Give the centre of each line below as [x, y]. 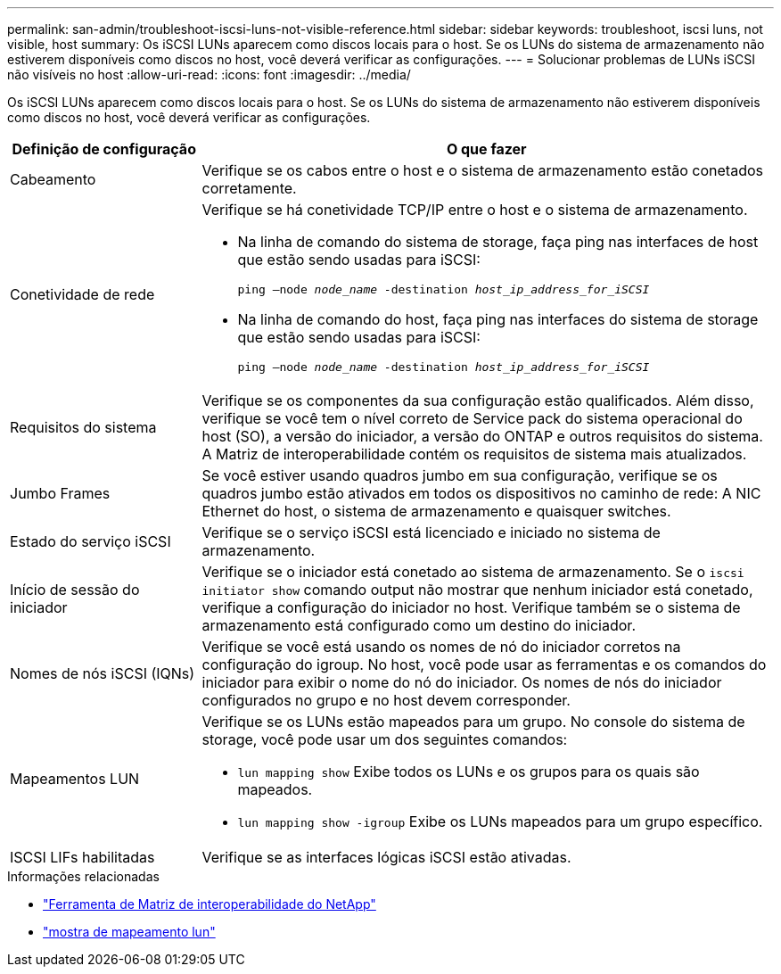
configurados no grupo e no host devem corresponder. [386, 700]
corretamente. [249, 188]
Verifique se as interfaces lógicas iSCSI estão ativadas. [386, 857]
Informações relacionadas [83, 876]
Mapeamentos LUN [75, 779]
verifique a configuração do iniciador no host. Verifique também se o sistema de [471, 607]
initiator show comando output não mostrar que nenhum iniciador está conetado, [477, 590]
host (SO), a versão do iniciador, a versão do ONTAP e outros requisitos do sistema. [482, 436]
